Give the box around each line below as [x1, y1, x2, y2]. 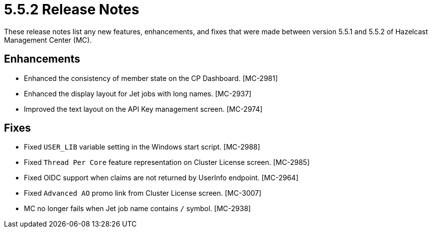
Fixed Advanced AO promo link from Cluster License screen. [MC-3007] [24, 189, 262, 198]
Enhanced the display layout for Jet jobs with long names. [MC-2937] [24, 89, 252, 98]
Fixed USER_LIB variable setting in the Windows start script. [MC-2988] [24, 143, 260, 152]
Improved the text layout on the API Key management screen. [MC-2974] [24, 104, 263, 113]
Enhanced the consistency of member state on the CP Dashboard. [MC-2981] [24, 74, 278, 82]
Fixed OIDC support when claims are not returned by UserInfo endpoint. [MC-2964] [24, 173, 299, 182]
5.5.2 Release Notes [4, 1, 139, 18]
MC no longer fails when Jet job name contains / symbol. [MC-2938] [24, 204, 251, 213]
